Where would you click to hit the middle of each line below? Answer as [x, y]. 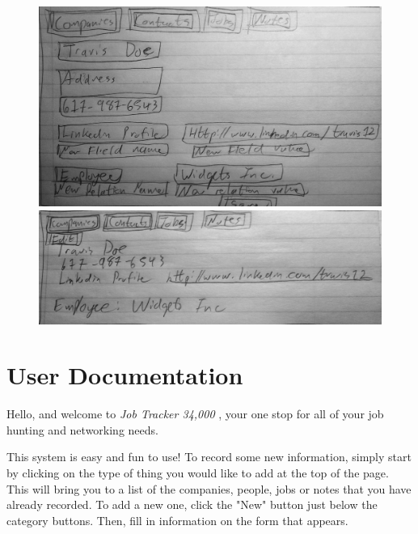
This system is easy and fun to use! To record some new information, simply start [209, 457]
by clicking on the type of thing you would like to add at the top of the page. [198, 473]
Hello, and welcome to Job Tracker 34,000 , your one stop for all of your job [195, 414]
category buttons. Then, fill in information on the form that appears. [177, 520]
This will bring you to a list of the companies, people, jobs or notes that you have [209, 488]
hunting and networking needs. [82, 429]
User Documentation [125, 375]
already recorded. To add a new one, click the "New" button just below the [192, 504]
